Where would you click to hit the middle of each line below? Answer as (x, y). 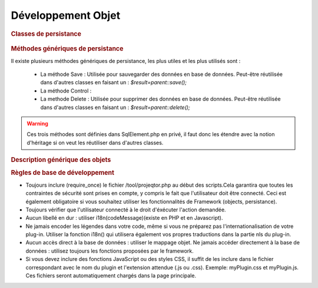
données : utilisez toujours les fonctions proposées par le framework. (110, 251)
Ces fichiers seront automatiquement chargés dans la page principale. (111, 276)
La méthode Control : (66, 91)
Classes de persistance (46, 34)
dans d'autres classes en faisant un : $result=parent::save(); (113, 82)
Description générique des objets (61, 160)
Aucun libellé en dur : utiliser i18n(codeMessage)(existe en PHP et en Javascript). (124, 218)
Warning (37, 124)
